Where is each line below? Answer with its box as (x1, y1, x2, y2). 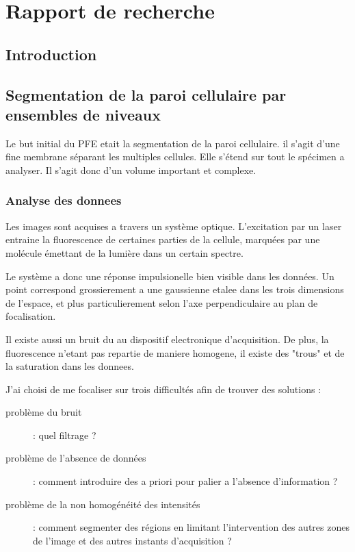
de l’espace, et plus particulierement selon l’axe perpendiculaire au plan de (5, 295, 318, 310)
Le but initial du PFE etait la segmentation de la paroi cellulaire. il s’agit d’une (5, 136, 340, 150)
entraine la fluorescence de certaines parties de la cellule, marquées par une (5, 232, 320, 247)
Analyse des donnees (5, 192, 122, 209)
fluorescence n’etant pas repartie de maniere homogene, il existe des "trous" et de (5, 345, 345, 360)
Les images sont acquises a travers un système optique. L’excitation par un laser (5, 218, 342, 233)
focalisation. (5, 309, 56, 323)
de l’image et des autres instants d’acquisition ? (33, 533, 232, 547)
